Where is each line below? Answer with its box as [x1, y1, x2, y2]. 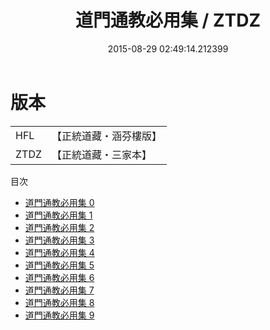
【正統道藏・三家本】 [51, 147, 153, 161]
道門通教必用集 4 [24, 246, 95, 258]
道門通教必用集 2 [24, 221, 95, 233]
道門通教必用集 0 [24, 196, 95, 208]
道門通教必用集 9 [24, 309, 95, 321]
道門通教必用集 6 [24, 271, 95, 283]
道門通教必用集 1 [24, 209, 93, 221]
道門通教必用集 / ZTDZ [74, 9, 262, 32]
